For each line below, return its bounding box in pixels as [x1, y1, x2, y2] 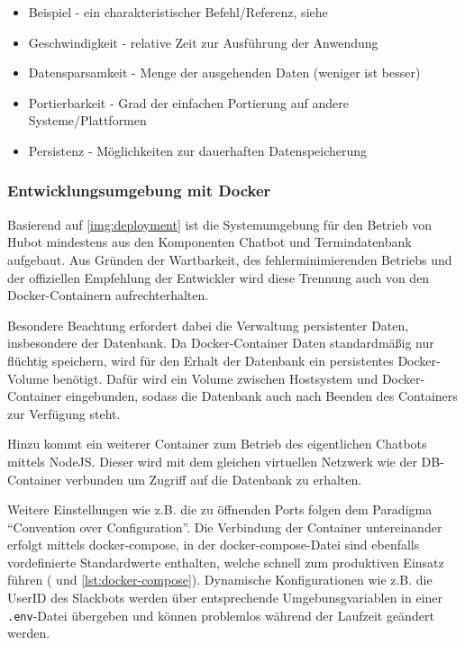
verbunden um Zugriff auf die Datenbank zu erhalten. [65, 469, 362, 488]
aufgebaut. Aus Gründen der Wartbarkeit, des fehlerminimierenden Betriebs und [7, 250, 452, 268]
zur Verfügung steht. [7, 404, 121, 422]
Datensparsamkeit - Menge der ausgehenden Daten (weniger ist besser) [28, 63, 421, 82]
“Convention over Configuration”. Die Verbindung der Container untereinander [7, 517, 442, 536]
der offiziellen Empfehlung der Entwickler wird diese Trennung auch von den [7, 268, 430, 286]
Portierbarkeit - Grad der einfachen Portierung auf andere [28, 93, 349, 112]
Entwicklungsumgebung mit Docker [7, 179, 271, 202]
